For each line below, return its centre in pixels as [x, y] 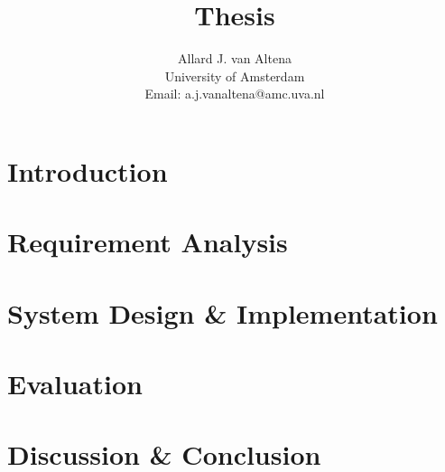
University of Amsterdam [235, 76]
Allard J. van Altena [235, 58]
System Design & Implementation [222, 312]
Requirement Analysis [148, 242]
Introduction [88, 170]
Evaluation [75, 384]
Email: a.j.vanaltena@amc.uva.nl [235, 94]
